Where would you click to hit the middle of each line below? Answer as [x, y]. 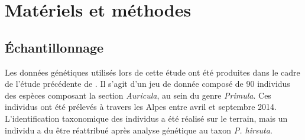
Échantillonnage [54, 47]
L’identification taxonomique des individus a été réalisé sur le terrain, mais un [146, 118]
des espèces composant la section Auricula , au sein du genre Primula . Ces [138, 95]
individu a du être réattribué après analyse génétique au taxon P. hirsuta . [139, 130]
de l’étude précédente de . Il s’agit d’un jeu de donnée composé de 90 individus [147, 84]
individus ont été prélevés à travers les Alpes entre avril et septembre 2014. [141, 107]
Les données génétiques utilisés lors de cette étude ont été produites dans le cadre [152, 72]
